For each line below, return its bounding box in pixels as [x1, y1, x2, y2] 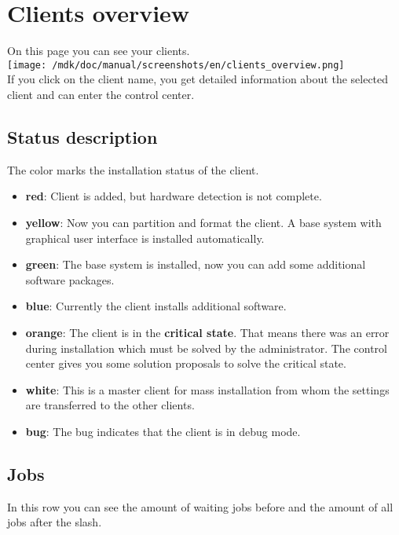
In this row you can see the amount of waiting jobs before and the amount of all [7, 498, 394, 515]
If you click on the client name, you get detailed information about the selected [7, 71, 389, 87]
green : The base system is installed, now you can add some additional [25, 256, 366, 273]
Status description [7, 124, 158, 148]
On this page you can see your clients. [7, 42, 190, 59]
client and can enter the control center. [7, 86, 195, 102]
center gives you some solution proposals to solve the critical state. [25, 355, 346, 372]
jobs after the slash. [7, 514, 102, 530]
